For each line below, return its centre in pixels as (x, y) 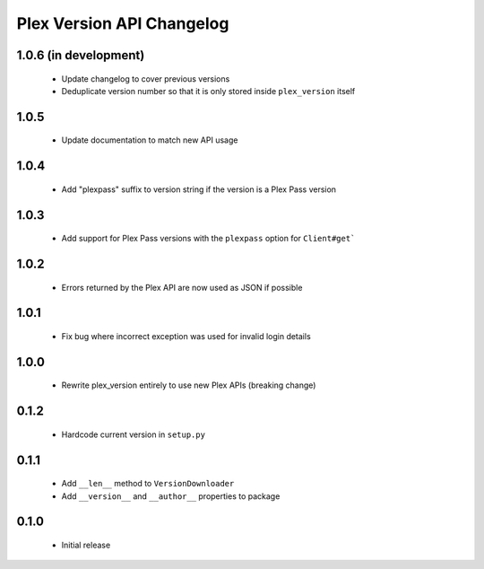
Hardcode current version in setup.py (134, 434)
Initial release (86, 545)
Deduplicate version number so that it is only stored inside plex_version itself (208, 91)
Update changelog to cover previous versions (146, 79)
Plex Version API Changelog (123, 23)
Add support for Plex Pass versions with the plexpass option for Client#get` (208, 239)
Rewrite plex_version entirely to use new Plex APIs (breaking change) (189, 385)
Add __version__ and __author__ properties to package (171, 496)
